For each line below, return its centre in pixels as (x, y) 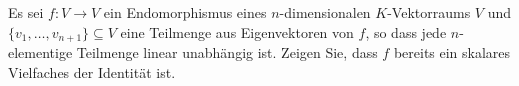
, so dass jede (406, 31)
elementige (40, 52)
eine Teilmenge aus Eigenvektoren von (237, 31)
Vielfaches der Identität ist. (92, 71)
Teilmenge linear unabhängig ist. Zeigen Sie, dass (227, 52)
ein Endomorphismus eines (185, 12)
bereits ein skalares (452, 52)
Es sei (26, 12)
